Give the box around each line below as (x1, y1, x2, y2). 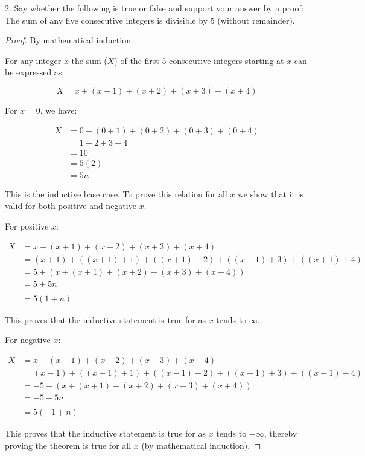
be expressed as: (5, 66, 65, 79)
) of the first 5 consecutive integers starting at (114, 54, 284, 66)
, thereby (264, 427, 297, 440)
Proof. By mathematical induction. (5, 34, 133, 47)
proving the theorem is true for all (5, 438, 132, 451)
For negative (5, 333, 51, 346)
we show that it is (238, 187, 304, 200)
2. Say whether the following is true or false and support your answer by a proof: (5, 2, 304, 14)
